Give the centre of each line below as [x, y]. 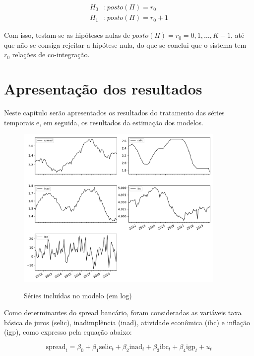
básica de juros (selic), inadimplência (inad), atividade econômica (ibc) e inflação [127, 322]
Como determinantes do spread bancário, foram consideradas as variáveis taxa [123, 312]
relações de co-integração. [51, 54]
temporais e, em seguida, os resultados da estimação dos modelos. [104, 122]
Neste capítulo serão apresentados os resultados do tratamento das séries [114, 112]
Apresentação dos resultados [103, 89]
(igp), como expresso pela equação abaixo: [68, 332]
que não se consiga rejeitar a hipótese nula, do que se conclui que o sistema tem [125, 44]
